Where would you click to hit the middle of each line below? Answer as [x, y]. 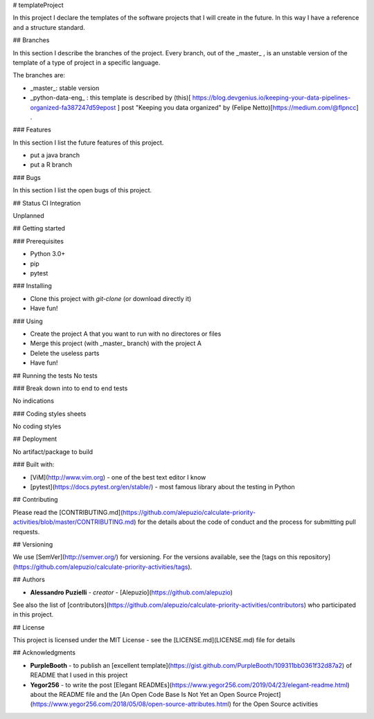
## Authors [29, 580]
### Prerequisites [38, 241]
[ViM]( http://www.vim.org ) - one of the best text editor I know [118, 477]
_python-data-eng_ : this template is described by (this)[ [110, 98]
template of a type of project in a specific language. [87, 62]
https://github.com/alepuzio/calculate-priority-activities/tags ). [104, 567]
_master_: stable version [65, 88]
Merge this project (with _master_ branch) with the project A [116, 343]
